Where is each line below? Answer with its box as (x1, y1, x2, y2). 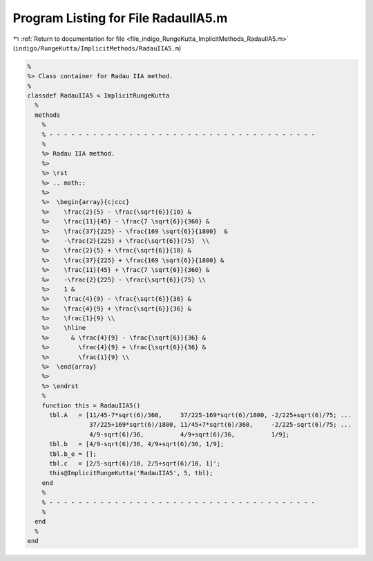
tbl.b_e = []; (49, 450, 97, 458)
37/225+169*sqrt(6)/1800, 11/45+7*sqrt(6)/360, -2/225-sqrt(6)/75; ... (88, 421, 352, 429)
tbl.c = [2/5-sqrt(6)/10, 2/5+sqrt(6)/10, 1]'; (49, 459, 221, 467)
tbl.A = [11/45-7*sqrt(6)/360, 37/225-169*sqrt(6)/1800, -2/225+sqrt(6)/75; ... (49, 411, 352, 419)
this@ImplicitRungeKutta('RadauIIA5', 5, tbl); (49, 469, 213, 477)
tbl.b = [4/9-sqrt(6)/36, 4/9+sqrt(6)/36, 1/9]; (49, 440, 224, 448)
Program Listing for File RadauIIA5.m (12, 10, 228, 26)
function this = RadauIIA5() (41, 401, 141, 410)
